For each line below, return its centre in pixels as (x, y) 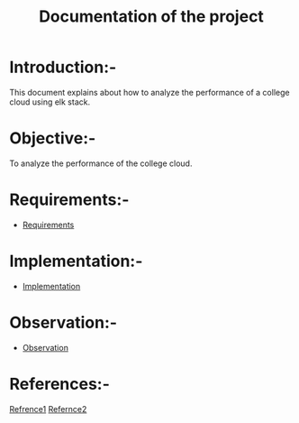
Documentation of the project (151, 17)
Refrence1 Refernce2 (48, 409)
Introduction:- (63, 67)
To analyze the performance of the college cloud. (101, 163)
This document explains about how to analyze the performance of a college (149, 92)
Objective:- (53, 138)
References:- (60, 384)
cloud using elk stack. (50, 102)
